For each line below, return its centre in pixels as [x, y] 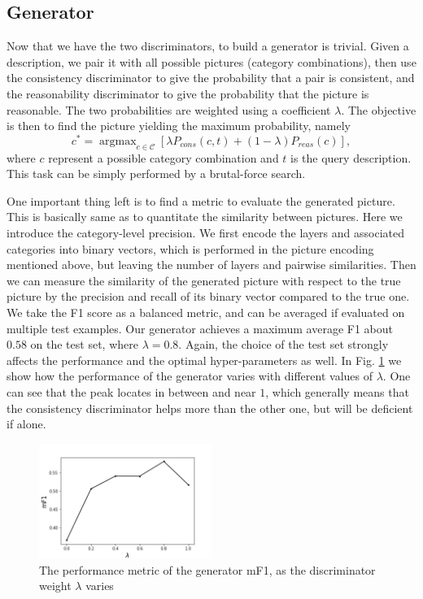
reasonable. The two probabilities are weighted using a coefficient [169, 109]
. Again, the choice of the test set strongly [283, 344]
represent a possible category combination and [164, 157]
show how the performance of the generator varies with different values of [190, 376]
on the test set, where [84, 344]
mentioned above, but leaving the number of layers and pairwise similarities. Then [211, 265]
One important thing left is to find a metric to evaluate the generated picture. [201, 200]
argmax [118, 141]
